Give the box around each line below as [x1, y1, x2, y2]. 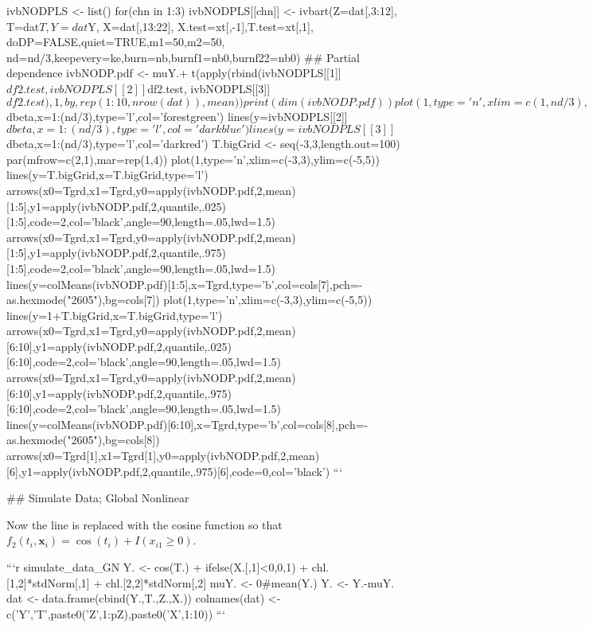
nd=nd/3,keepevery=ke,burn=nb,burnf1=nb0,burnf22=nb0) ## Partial [6, 49, 360, 65]
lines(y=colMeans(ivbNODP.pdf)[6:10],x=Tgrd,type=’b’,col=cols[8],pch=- [6, 415, 369, 432]
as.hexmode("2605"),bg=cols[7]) [6, 291, 160, 308]
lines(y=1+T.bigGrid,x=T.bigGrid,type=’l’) [6, 306, 223, 323]
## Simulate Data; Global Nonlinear [6, 490, 189, 506]
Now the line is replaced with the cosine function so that [6, 516, 283, 532]
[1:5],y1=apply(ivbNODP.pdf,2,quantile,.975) [6, 244, 226, 261]
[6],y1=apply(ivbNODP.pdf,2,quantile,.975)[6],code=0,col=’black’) [6, 462, 330, 479]
